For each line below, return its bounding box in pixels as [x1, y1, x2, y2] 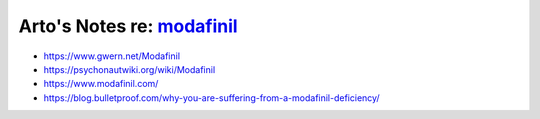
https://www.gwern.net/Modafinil [43, 50, 180, 62]
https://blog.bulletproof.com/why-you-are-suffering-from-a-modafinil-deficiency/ [43, 91, 380, 104]
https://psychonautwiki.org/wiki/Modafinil [43, 63, 216, 75]
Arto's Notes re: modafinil [18, 15, 239, 37]
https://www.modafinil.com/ [43, 78, 159, 90]
